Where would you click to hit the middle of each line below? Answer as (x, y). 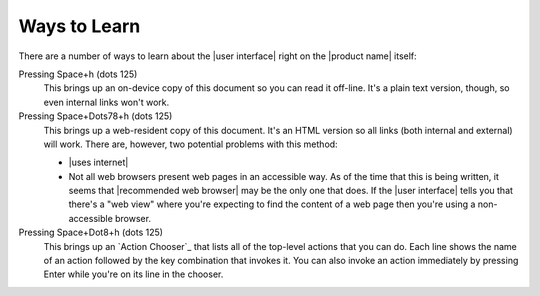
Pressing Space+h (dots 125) (78, 74)
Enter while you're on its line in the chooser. (133, 274)
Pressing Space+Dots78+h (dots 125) (95, 116)
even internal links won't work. (106, 102)
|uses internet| (98, 162)
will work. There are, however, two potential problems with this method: (191, 144)
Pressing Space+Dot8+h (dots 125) (91, 232)
